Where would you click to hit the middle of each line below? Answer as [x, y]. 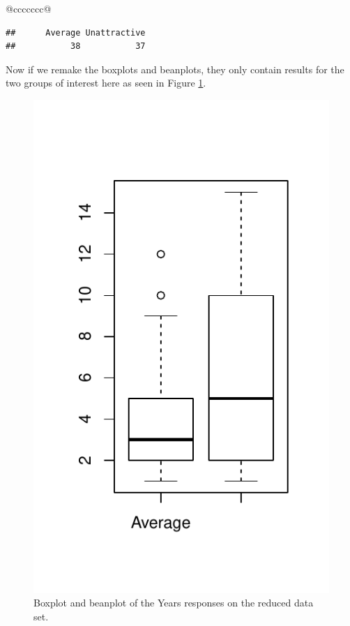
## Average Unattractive [76, 32]
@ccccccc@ [29, 8]
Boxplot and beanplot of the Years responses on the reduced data [174, 603]
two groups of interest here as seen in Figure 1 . [106, 83]
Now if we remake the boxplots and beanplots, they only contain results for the [175, 69]
